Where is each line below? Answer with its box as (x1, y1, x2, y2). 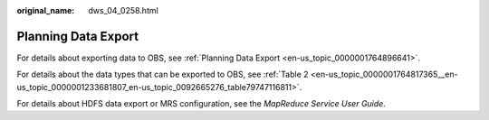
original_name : (16, 5, 75, 15)
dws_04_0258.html (88, 5, 158, 15)
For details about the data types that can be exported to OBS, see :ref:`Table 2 (16, 69, 309, 80)
